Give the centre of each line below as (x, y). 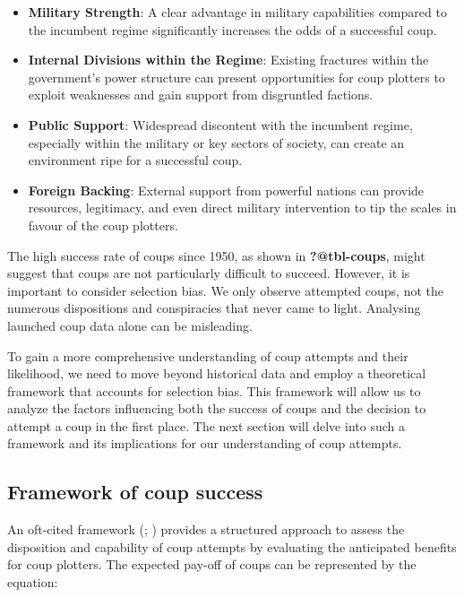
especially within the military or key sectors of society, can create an (216, 142)
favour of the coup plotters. (103, 225)
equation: (33, 582)
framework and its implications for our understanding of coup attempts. (205, 443)
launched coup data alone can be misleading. (130, 325)
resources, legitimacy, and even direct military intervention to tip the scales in (242, 208)
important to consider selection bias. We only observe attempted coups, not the (225, 290)
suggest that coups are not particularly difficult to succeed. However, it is (209, 273)
